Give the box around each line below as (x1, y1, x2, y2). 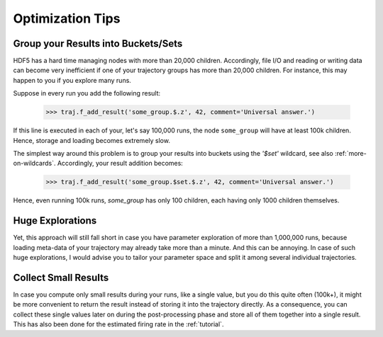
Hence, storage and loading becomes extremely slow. (13, 136, 170, 144)
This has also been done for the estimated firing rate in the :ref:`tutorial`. (13, 320, 224, 329)
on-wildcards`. (13, 159, 56, 168)
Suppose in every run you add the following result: (13, 89, 161, 98)
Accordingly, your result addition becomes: (57, 159, 184, 168)
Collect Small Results (13, 271, 109, 283)
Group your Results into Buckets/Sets (13, 38, 183, 50)
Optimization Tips (13, 11, 121, 26)
